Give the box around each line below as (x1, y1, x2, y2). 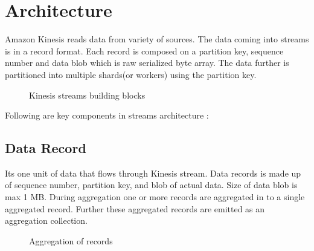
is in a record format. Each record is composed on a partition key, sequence (5, 44, 284, 57)
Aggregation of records (29, 234, 113, 247)
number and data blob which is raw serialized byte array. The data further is (5, 56, 289, 69)
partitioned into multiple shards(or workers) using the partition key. (5, 68, 257, 80)
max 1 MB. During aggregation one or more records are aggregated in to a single (5, 191, 305, 203)
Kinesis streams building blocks (29, 88, 146, 101)
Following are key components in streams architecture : (5, 109, 209, 122)
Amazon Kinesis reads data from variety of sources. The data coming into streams (5, 33, 309, 45)
